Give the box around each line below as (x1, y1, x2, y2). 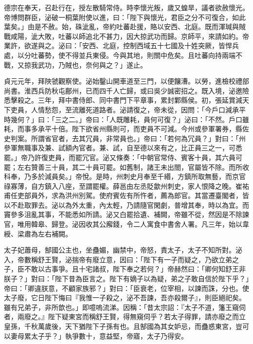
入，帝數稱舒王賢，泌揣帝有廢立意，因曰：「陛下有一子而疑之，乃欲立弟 (4, 254, 232, 264)
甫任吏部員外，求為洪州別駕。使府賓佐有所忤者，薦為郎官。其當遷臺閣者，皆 (4, 190, 249, 200)
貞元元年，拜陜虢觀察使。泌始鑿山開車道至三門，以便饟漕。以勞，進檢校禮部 (4, 76, 249, 86)
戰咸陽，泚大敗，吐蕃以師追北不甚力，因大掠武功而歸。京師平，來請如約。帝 (4, 31, 249, 41)
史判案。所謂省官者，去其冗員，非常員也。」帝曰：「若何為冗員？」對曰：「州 (4, 133, 246, 143)
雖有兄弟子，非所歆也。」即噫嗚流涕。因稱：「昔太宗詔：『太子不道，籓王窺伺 (4, 302, 246, 312)
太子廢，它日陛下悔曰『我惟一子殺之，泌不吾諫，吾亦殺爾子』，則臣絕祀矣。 (4, 292, 246, 303)
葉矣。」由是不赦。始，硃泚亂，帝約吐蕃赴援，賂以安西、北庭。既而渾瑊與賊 (4, 21, 246, 32)
